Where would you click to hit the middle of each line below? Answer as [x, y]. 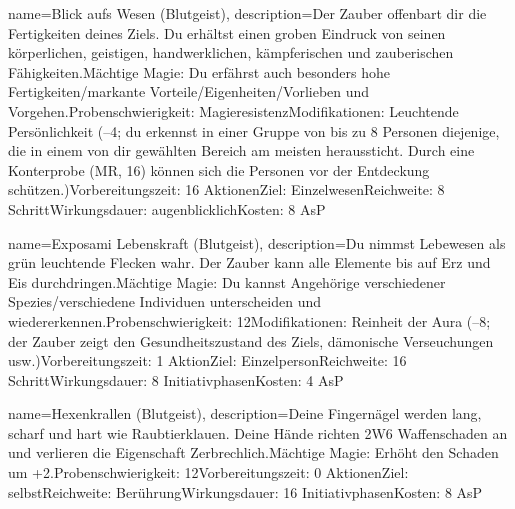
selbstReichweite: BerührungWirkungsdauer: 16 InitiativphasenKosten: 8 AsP [245, 491]
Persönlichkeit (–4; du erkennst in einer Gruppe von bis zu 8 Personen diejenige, [254, 130]
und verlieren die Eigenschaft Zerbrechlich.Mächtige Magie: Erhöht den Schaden [253, 452]
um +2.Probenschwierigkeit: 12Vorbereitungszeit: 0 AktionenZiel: [208, 472]
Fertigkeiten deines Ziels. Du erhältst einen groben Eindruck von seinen [227, 32]
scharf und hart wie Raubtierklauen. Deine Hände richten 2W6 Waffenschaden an [258, 432]
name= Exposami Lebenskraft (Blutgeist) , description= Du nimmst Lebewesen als [257, 242]
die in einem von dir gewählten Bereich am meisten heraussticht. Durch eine [241, 150]
